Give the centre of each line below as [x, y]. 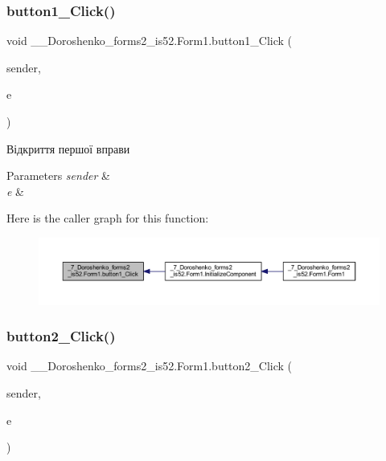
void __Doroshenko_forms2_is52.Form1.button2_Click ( [150, 366]
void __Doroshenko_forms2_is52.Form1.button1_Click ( [150, 41]
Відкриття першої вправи [68, 148]
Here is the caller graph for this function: [108, 218]
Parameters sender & [58, 175]
